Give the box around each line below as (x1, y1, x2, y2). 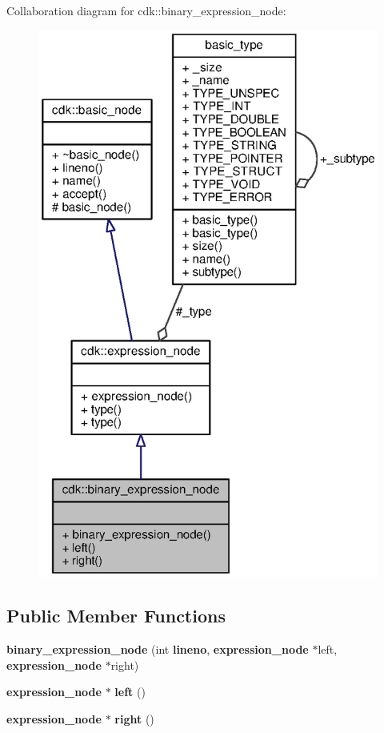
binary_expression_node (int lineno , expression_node (6, 641, 309, 658)
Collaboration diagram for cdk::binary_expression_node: (6, 2, 286, 18)
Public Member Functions (6, 603, 226, 628)
